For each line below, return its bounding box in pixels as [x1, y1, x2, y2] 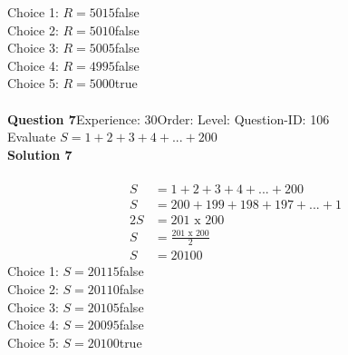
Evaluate [7, 127, 56, 146]
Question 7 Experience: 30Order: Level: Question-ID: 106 [7, 109, 330, 128]
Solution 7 [7, 144, 72, 163]
